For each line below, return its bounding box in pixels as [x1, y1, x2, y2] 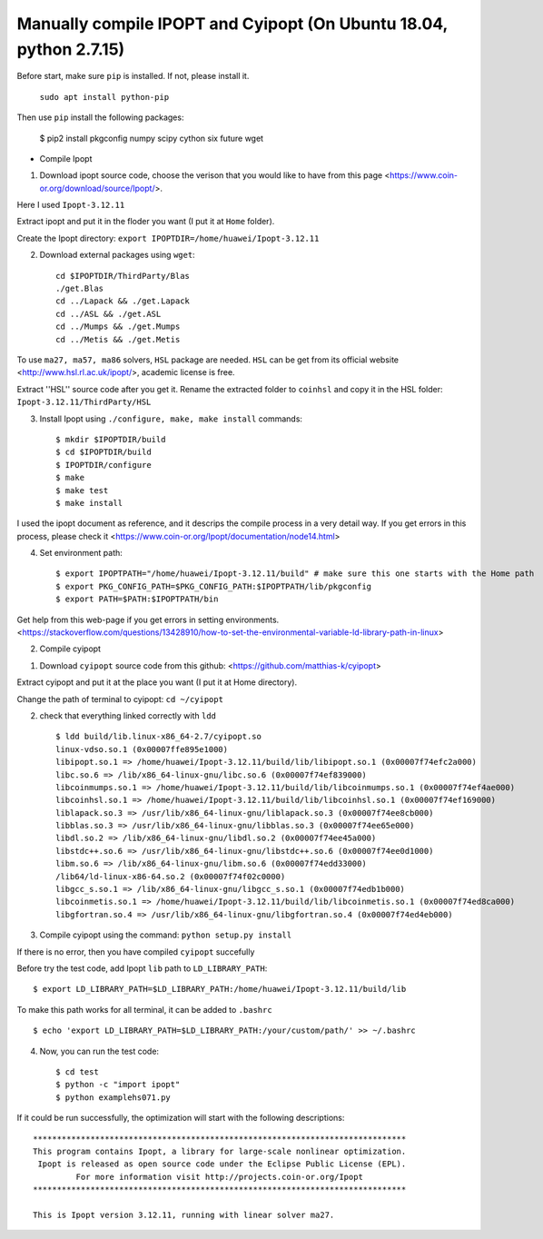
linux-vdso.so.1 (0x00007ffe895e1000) [55, 744, 229, 754]
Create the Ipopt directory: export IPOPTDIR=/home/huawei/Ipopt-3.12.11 [16, 233, 320, 243]
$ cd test [55, 1066, 99, 1076]
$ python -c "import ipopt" [55, 1079, 181, 1090]
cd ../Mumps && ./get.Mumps [55, 322, 181, 332]
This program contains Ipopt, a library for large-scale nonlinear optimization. [33, 1145, 407, 1156]
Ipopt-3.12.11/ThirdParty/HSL [16, 397, 152, 408]
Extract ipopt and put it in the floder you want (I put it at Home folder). [16, 216, 275, 227]
